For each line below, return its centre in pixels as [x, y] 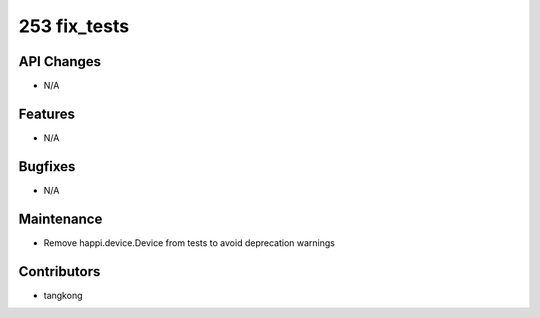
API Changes [60, 61]
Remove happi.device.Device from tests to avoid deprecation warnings [189, 242]
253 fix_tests [74, 26]
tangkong [63, 295]
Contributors [59, 271]
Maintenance [60, 218]
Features [46, 113]
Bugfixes [47, 166]
